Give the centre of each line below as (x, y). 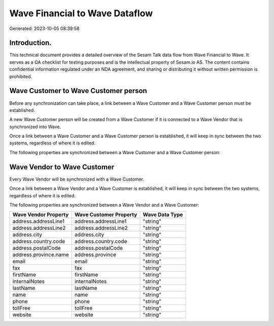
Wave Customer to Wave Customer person (78, 91)
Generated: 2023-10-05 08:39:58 (44, 28)
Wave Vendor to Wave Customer (62, 167)
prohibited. (21, 76)
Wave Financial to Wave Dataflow (81, 13)
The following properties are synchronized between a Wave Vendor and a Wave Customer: (104, 205)
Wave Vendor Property (41, 215)
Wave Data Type (163, 215)
